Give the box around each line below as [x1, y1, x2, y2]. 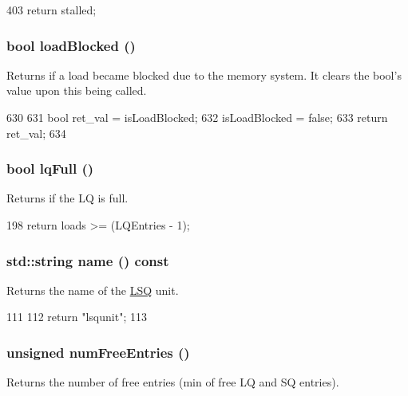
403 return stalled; [6, 2, 97, 18]
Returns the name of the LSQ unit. [6, 281, 179, 298]
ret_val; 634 [6, 124, 66, 141]
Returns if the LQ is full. [6, 190, 129, 206]
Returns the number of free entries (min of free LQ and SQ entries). [6, 374, 339, 390]
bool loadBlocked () [6, 35, 136, 55]
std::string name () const [6, 250, 169, 270]
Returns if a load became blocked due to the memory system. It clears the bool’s [6, 66, 402, 83]
